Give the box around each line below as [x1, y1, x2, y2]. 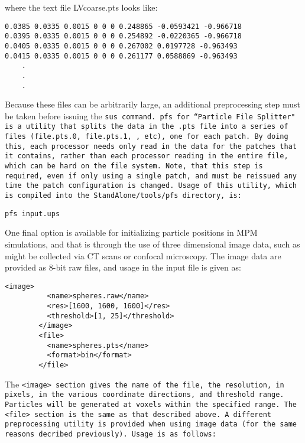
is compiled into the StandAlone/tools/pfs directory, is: [5, 191, 242, 200]
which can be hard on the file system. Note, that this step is [5, 162, 263, 171]
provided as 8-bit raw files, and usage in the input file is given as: [5, 261, 241, 273]
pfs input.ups [5, 209, 60, 218]
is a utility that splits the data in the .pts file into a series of [5, 122, 288, 131]
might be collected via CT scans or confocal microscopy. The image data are [5, 249, 281, 262]
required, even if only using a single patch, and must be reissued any [5, 171, 297, 180]
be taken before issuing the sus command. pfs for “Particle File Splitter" [5, 109, 296, 122]
